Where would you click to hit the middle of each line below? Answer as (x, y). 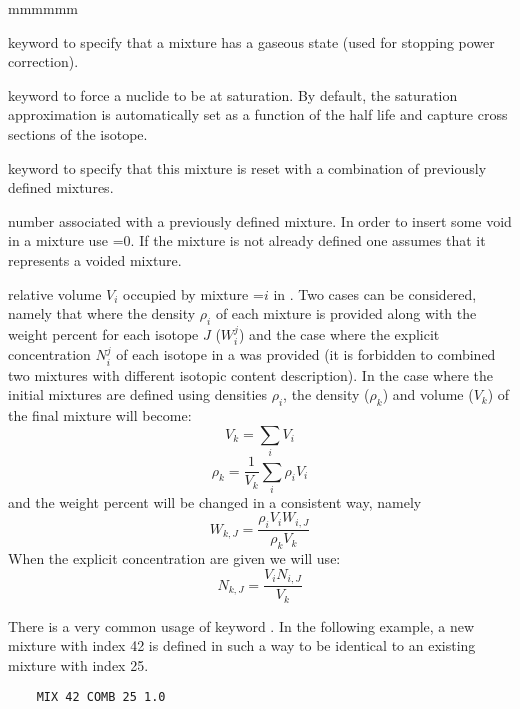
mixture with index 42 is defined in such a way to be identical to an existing (242, 645)
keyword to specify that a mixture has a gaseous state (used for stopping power (251, 41)
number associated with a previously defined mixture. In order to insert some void (260, 220)
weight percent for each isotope (103, 333)
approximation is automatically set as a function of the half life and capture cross (258, 114)
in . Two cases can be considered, (375, 293)
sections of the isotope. (78, 133)
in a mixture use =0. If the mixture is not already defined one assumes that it (247, 240)
